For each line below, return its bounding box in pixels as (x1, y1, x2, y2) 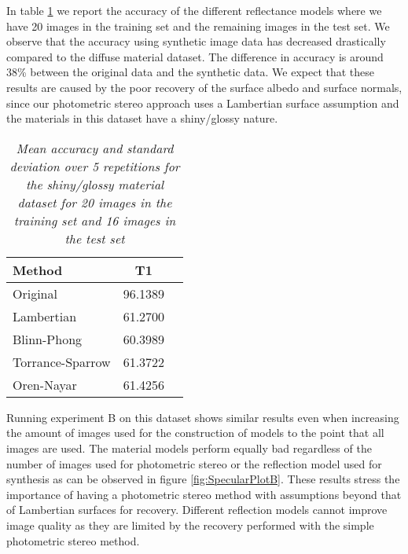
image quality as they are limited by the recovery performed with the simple (6, 516, 374, 533)
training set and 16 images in (13, 211, 176, 229)
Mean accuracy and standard (16, 138, 174, 157)
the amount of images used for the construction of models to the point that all (6, 424, 384, 441)
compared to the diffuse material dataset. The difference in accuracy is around (6, 48, 384, 64)
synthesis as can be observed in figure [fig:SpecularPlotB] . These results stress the (6, 471, 400, 487)
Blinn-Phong (13, 329, 83, 348)
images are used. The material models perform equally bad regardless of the (6, 439, 372, 456)
